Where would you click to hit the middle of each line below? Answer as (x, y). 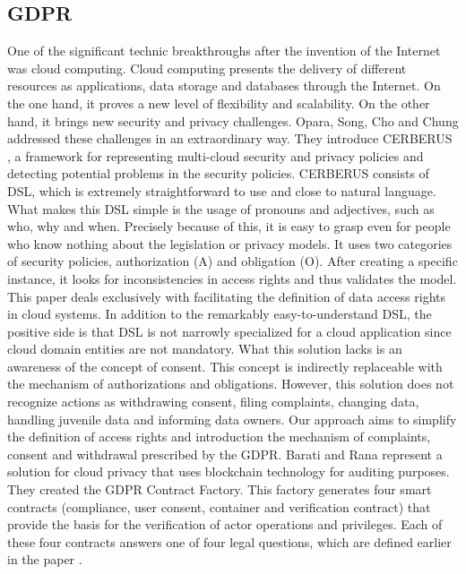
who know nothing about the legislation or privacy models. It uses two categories (230, 243)
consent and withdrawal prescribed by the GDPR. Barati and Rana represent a (225, 454)
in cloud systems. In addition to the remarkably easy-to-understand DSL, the (220, 314)
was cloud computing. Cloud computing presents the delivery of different (207, 68)
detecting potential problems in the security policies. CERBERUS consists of (218, 173)
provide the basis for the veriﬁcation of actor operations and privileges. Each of (225, 524)
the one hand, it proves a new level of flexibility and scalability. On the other (219, 103)
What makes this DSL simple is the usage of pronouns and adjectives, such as (221, 208)
